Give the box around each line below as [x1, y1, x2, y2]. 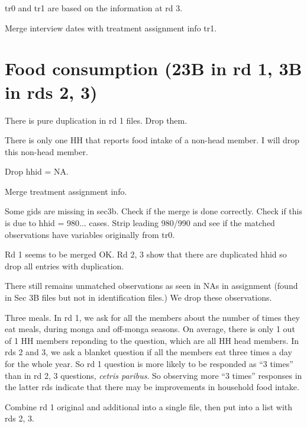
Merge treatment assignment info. [5, 185, 127, 197]
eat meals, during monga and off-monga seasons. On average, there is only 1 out [5, 323, 295, 335]
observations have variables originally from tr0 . [5, 228, 175, 240]
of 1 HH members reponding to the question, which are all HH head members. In [5, 334, 299, 346]
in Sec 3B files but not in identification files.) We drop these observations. [5, 291, 272, 304]
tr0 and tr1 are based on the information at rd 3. [5, 2, 183, 14]
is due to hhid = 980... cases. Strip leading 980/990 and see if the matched [5, 217, 275, 229]
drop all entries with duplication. [5, 259, 124, 272]
